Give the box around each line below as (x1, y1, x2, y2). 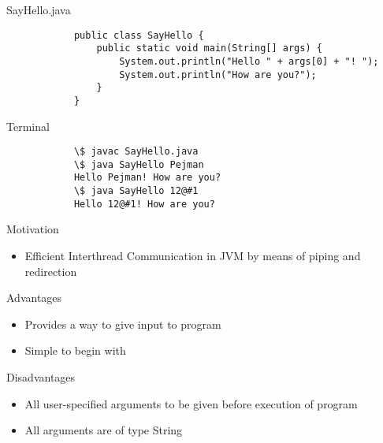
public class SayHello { (73, 29, 204, 41)
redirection (24, 262, 77, 279)
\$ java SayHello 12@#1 (73, 185, 199, 197)
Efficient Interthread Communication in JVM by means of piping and (24, 248, 361, 263)
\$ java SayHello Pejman (73, 158, 204, 170)
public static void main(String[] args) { (96, 43, 322, 54)
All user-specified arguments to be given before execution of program (24, 395, 358, 411)
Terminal (6, 117, 50, 134)
